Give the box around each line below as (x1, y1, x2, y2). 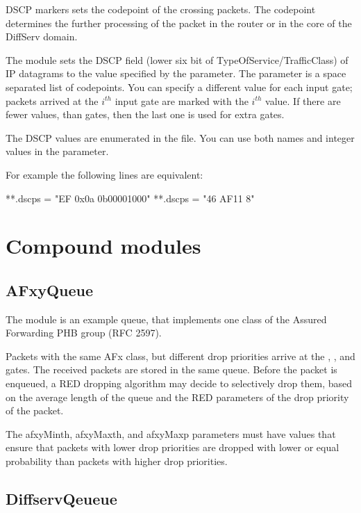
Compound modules (6, 231, 201, 260)
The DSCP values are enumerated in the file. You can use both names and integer (6, 130, 355, 145)
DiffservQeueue (6, 488, 117, 510)
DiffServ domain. (6, 29, 78, 44)
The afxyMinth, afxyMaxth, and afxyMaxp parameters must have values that (6, 426, 336, 441)
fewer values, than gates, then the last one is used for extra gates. (6, 107, 285, 122)
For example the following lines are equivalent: (6, 167, 203, 181)
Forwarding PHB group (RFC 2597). (6, 325, 162, 340)
